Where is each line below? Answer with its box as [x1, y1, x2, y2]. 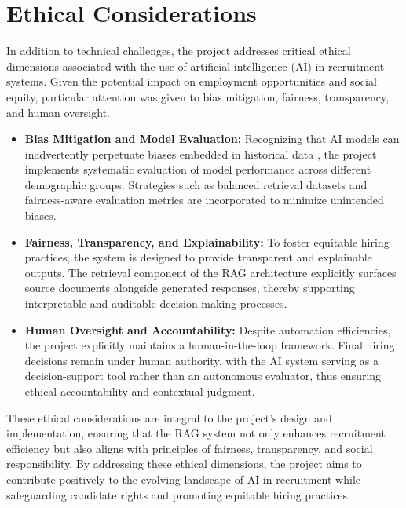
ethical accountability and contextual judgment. [24, 383, 255, 399]
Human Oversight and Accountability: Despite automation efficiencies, [24, 321, 391, 338]
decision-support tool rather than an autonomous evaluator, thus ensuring [24, 367, 382, 384]
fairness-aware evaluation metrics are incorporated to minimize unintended [24, 192, 384, 208]
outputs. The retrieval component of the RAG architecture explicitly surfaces [24, 264, 397, 280]
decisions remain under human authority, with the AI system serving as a [24, 352, 379, 368]
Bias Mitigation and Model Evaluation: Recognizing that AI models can [24, 130, 400, 147]
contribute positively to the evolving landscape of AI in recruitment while [6, 470, 361, 487]
